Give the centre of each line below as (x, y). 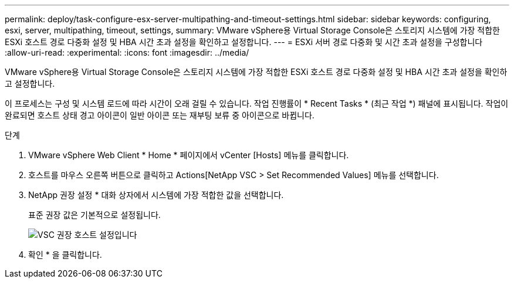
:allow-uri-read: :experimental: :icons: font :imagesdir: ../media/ (127, 52)
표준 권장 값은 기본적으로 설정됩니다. (94, 215)
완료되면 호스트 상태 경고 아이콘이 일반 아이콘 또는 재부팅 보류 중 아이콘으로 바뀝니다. (160, 115)
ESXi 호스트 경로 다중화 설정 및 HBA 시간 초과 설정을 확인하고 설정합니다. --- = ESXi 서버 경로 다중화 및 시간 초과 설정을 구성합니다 (244, 42)
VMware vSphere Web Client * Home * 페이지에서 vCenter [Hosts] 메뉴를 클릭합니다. (189, 155)
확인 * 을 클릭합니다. (65, 255)
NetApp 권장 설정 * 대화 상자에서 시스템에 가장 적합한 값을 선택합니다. (156, 195)
